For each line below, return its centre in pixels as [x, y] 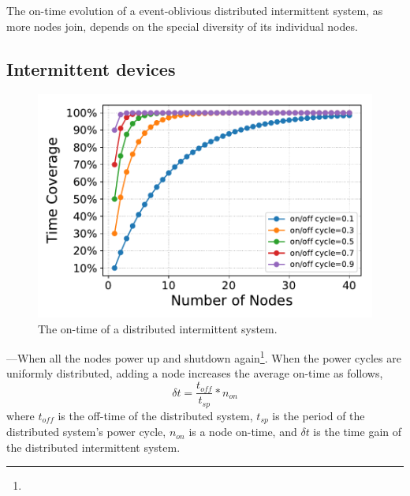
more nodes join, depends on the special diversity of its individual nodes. [182, 26]
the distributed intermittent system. [93, 447]
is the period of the [319, 415]
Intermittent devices [91, 68]
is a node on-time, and [243, 432]
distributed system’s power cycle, [86, 432]
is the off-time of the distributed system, [155, 415]
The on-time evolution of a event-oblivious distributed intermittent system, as [195, 10]
